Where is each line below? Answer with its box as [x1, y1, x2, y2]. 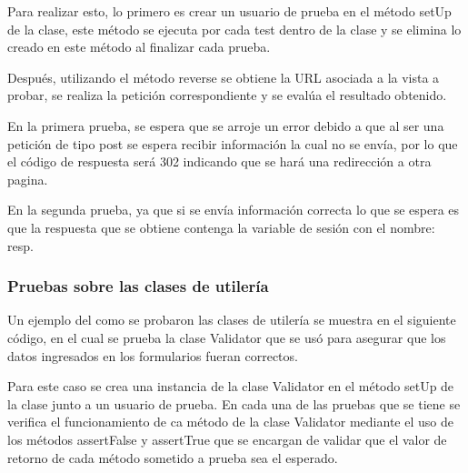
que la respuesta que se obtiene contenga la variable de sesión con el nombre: [7, 217, 435, 236]
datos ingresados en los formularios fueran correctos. [7, 346, 298, 365]
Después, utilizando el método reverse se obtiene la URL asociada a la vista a [7, 67, 440, 86]
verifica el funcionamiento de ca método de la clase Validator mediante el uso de [7, 412, 453, 431]
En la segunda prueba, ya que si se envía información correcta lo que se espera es [7, 200, 460, 219]
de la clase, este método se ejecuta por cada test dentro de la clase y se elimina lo [7, 19, 462, 38]
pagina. [7, 169, 48, 188]
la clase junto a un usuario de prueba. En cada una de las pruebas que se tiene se [7, 394, 461, 413]
